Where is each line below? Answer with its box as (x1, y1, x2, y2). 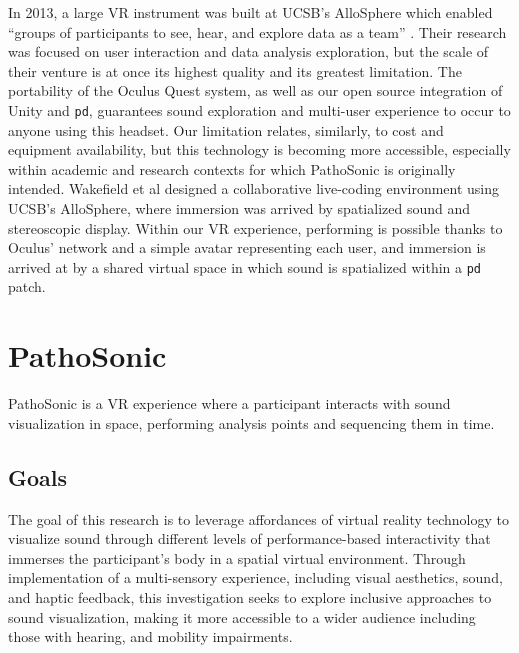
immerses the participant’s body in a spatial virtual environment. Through (8, 547, 466, 568)
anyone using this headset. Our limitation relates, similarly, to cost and (8, 119, 444, 140)
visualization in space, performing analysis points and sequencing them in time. (8, 412, 495, 433)
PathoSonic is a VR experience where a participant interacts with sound (8, 393, 451, 414)
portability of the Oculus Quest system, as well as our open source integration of (8, 80, 503, 101)
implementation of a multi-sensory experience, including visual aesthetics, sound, (8, 567, 503, 588)
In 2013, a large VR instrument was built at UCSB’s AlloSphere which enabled (8, 2, 493, 22)
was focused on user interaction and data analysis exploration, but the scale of (8, 41, 489, 62)
